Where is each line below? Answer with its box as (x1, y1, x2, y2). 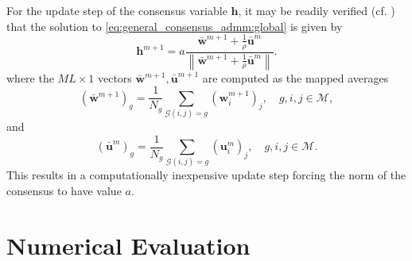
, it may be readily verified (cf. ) (238, 2, 395, 18)
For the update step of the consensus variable (6, 2, 227, 18)
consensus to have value (6, 182, 122, 198)
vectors (97, 69, 132, 86)
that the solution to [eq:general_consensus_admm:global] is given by (6, 17, 343, 34)
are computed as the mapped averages (202, 69, 389, 86)
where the (6, 69, 54, 86)
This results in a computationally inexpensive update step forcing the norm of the (6, 167, 406, 183)
